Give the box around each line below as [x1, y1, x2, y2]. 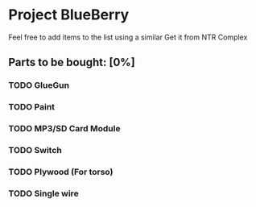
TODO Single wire [8, 188, 79, 199]
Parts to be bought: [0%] [8, 56, 135, 69]
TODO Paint [8, 101, 55, 113]
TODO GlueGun [8, 80, 70, 91]
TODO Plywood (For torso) [8, 166, 114, 177]
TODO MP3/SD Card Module [8, 123, 121, 135]
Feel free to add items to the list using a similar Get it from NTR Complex [8, 32, 248, 42]
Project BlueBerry [8, 6, 130, 24]
